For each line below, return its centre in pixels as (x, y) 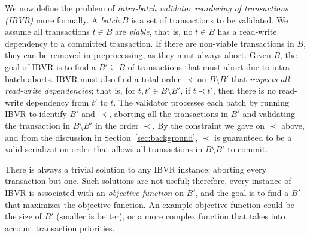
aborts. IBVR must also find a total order (104, 78)
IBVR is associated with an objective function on (94, 192)
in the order (117, 125)
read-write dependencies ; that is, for (70, 90)
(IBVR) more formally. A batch (62, 19)
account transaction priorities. (60, 228)
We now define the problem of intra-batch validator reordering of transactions (147, 8)
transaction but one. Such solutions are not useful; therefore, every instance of (148, 181)
